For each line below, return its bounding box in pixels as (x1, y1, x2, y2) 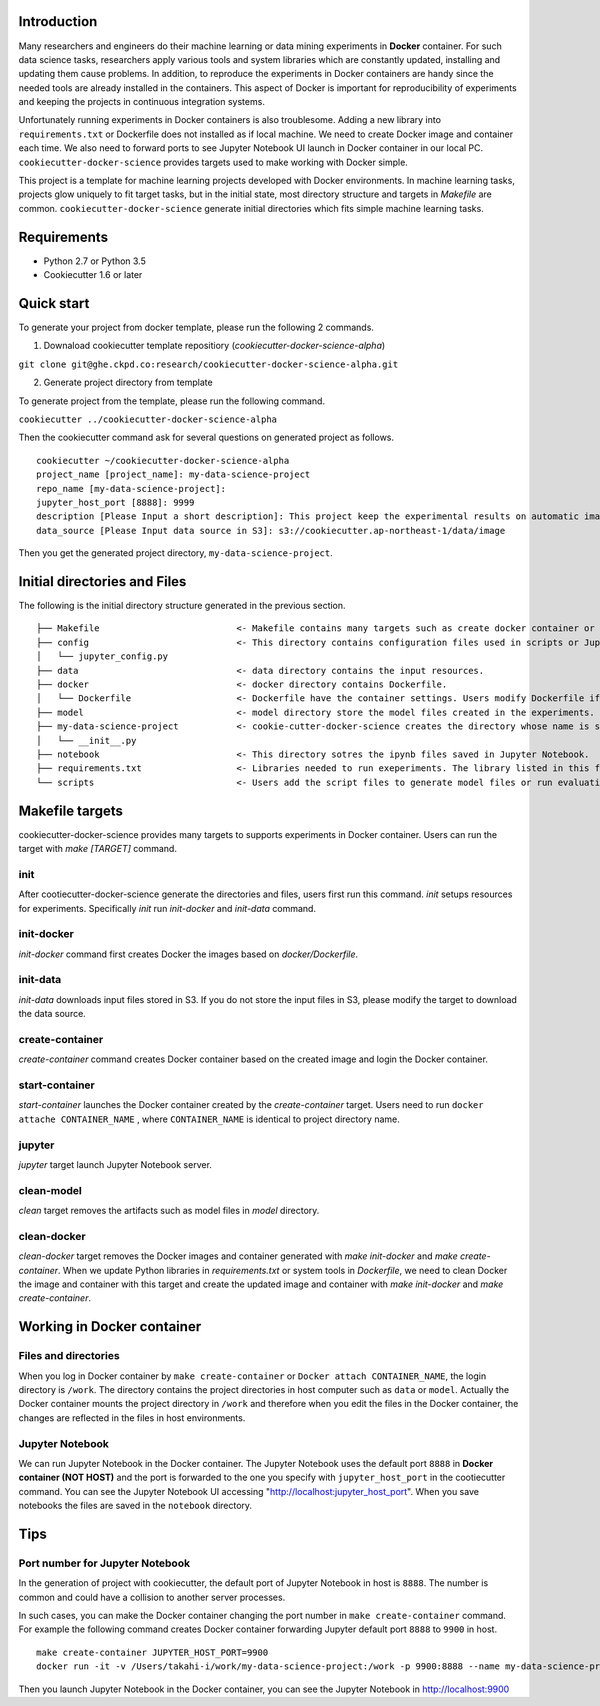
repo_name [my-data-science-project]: (36, 483, 227, 494)
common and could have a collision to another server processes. (18, 1591, 286, 1603)
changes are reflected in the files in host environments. (18, 1411, 246, 1424)
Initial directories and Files (18, 573, 187, 590)
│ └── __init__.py (36, 735, 137, 746)
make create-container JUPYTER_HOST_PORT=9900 (36, 1646, 269, 1658)
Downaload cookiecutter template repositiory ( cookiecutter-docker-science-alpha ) (43, 340, 386, 352)
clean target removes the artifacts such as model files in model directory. (18, 1205, 320, 1217)
